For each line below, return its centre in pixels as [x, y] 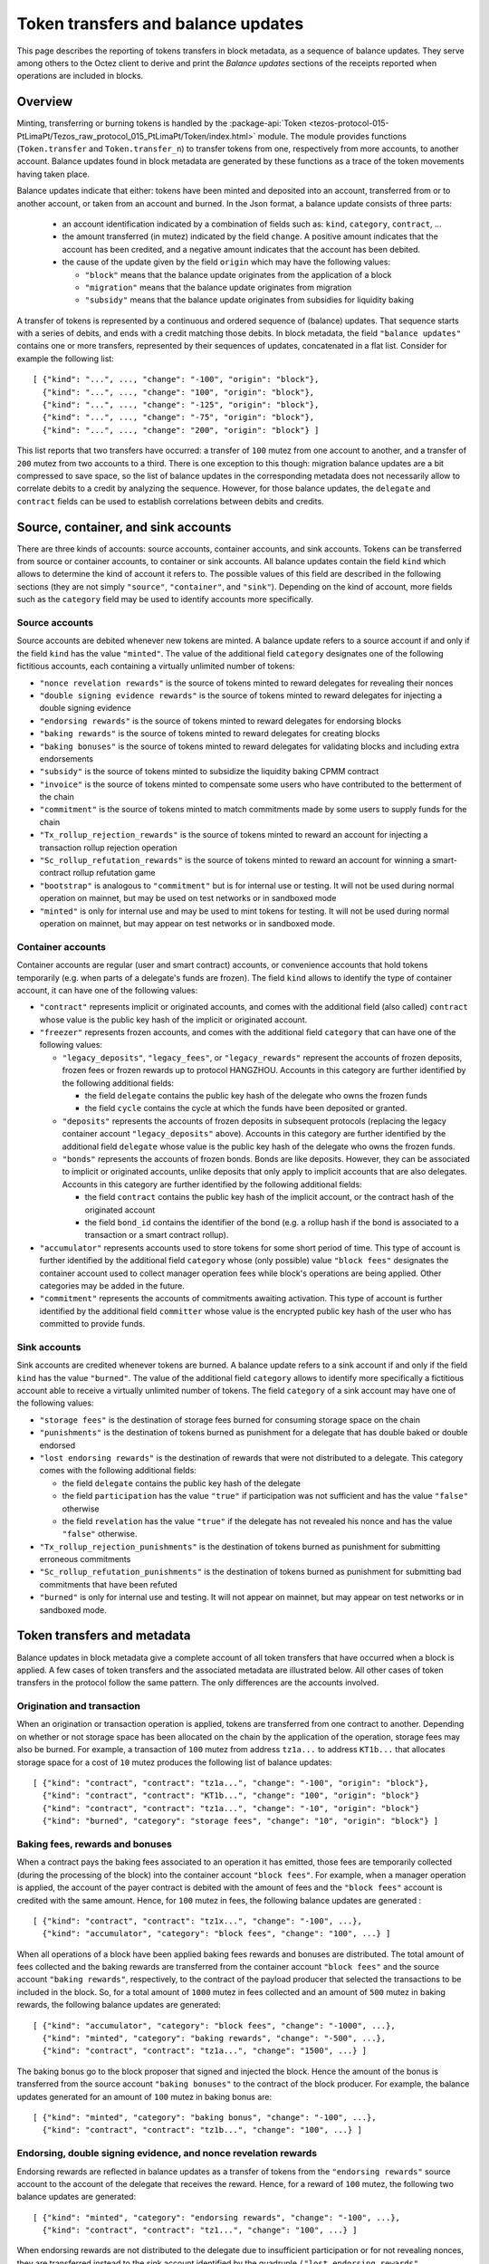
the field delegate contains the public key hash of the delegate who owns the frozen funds [256, 1096]
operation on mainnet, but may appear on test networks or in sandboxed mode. [187, 923]
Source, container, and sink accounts [124, 527]
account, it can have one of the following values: [107, 990]
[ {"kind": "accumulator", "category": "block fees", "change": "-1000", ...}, [214, 2025]
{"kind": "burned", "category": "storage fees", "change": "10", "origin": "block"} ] [240, 1821]
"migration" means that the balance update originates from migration [218, 287]
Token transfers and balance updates [160, 24]
